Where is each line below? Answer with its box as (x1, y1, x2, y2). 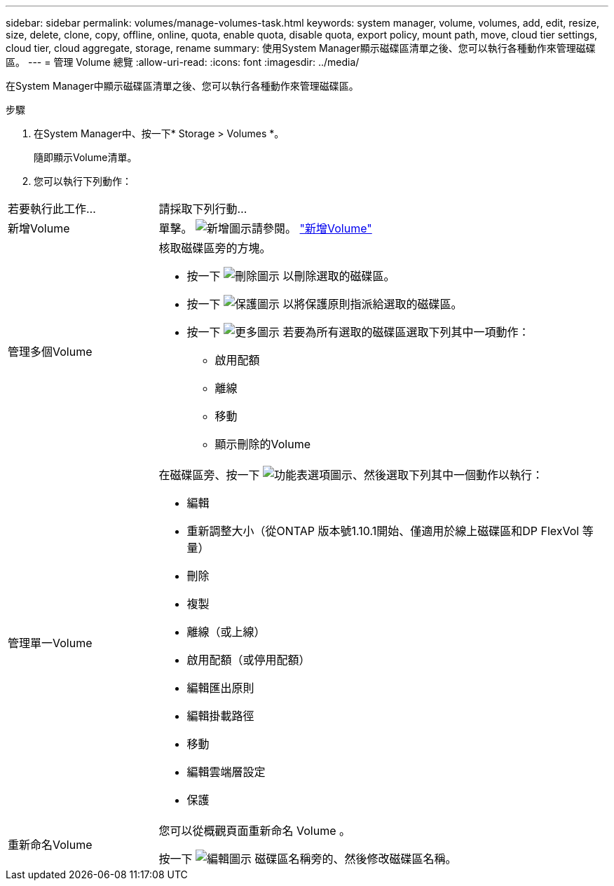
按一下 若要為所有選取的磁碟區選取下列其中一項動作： (186, 325, 530, 339)
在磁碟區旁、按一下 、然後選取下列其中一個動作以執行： (158, 468, 544, 482)
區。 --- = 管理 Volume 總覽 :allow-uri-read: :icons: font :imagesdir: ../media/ (6, 56, 360, 68)
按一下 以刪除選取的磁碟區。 (186, 269, 395, 283)
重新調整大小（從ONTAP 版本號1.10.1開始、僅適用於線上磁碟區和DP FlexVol (186, 524, 580, 538)
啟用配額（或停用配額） (186, 653, 311, 667)
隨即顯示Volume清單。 (34, 151, 137, 163)
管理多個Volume (8, 345, 93, 359)
